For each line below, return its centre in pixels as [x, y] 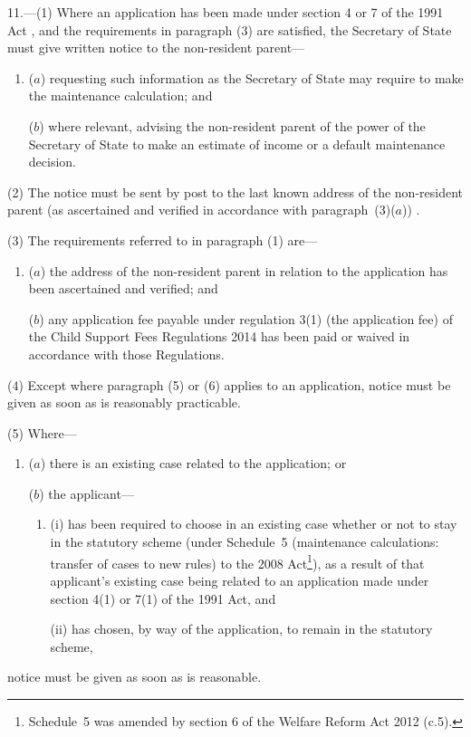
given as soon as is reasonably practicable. [124, 402]
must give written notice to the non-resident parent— [156, 48]
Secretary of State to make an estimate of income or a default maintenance [237, 144]
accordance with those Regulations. [126, 354]
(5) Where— [42, 432]
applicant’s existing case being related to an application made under [240, 580]
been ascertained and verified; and [123, 288]
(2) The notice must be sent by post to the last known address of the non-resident [235, 191]
